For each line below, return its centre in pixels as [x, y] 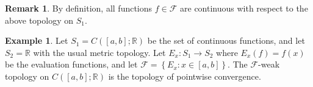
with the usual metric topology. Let [99, 52]
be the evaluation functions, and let [71, 64]
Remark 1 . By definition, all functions [79, 8]
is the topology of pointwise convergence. [185, 76]
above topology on [39, 20]
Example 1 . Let [37, 40]
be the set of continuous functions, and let [226, 40]
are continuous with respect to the [244, 8]
